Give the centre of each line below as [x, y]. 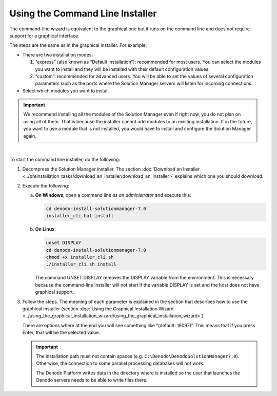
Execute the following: [46, 185]
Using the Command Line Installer [83, 13]
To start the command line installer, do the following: [65, 160]
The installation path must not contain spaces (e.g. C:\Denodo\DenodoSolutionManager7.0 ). [138, 356]
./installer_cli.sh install [81, 264]
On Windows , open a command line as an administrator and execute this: [113, 195]
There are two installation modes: [58, 54]
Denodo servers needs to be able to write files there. [92, 380]
